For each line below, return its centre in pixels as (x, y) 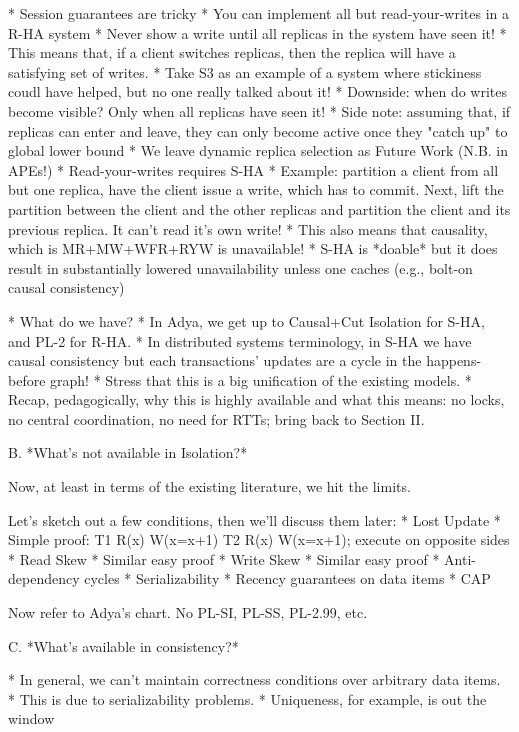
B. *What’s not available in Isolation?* (128, 452)
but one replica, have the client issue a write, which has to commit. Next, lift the (256, 189)
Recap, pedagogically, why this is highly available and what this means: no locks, (256, 399)
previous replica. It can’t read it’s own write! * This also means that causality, (248, 228)
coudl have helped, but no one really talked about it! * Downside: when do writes (257, 91)
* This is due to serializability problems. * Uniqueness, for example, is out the (247, 698)
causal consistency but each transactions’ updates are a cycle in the (215, 360)
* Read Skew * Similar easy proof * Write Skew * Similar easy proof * (224, 558)
